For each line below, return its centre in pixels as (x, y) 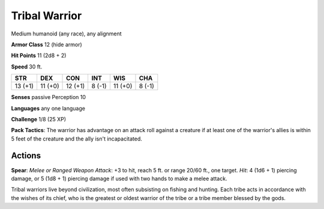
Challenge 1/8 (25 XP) (38, 119)
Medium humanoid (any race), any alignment (67, 34)
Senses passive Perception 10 (49, 97)
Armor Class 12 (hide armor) (46, 44)
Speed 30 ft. (27, 67)
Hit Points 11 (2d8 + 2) (39, 56)
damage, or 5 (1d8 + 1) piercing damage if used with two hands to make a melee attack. (119, 178)
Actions (26, 156)
